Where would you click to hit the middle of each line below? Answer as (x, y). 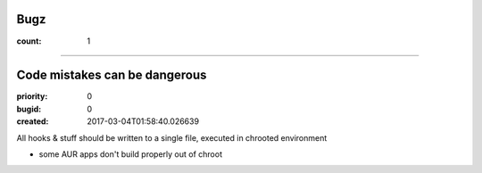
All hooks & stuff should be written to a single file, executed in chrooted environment (172, 137)
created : (33, 121)
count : (29, 41)
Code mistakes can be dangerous (112, 75)
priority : (32, 96)
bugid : (29, 109)
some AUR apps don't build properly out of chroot (131, 154)
